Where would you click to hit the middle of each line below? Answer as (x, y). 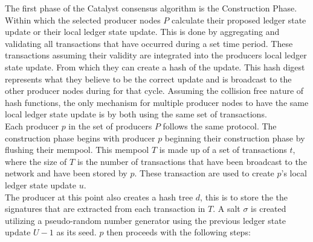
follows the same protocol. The (220, 126)
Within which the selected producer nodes (83, 20)
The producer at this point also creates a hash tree (99, 197)
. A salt (227, 209)
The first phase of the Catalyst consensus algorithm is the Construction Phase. (151, 8)
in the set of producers (110, 126)
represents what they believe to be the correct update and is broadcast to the (148, 79)
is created (269, 209)
